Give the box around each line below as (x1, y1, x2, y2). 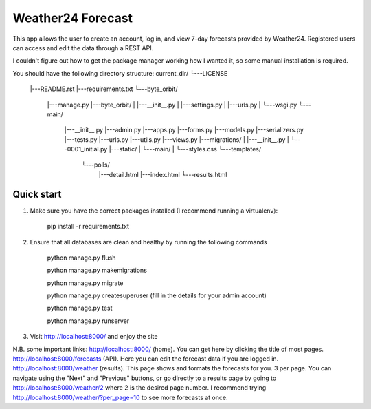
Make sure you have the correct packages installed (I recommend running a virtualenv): (30, 207, 278, 215)
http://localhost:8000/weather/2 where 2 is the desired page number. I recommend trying (12, 384, 267, 392)
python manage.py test (47, 304, 113, 313)
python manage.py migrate (47, 279, 124, 287)
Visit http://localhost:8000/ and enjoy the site (30, 333, 158, 341)
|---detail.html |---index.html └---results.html (98, 170, 227, 178)
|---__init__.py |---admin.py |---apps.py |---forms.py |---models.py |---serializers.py (64, 126, 304, 134)
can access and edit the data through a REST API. (12, 43, 154, 52)
